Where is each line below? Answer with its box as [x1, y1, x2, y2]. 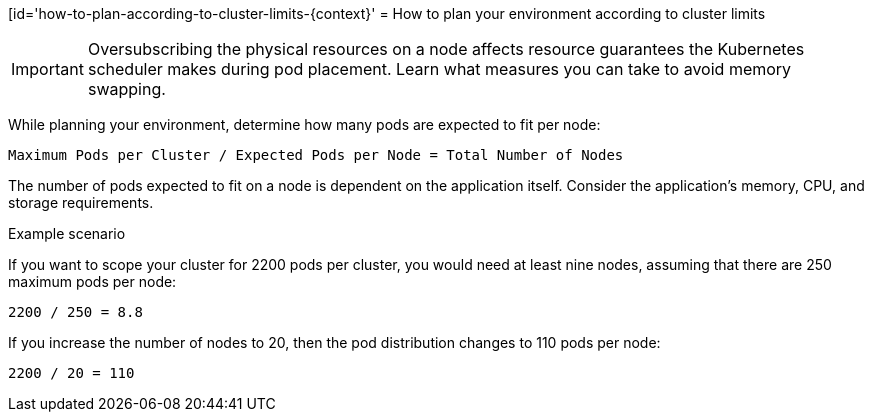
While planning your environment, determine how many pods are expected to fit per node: [8, 116, 601, 133]
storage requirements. [8, 194, 154, 211]
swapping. [87, 79, 166, 99]
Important [11, 59, 84, 79]
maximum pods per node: [8, 273, 177, 290]
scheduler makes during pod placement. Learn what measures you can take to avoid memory [87, 59, 792, 79]
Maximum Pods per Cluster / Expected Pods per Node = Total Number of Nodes [8, 147, 624, 163]
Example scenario [8, 225, 126, 242]
